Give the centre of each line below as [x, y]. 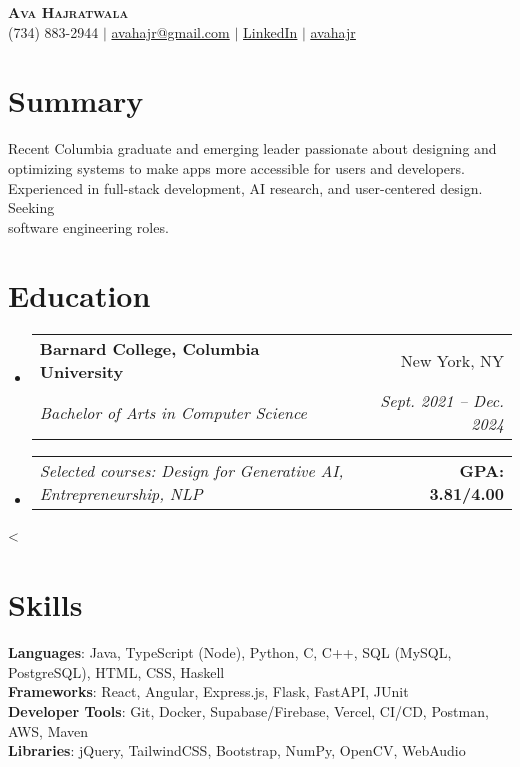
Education [79, 295]
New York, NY [452, 360]
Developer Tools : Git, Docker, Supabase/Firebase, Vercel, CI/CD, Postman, [248, 710]
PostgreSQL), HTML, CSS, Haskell [116, 671]
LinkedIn [270, 31]
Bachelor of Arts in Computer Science [173, 412]
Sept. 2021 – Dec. [442, 401]
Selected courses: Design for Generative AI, [191, 471]
